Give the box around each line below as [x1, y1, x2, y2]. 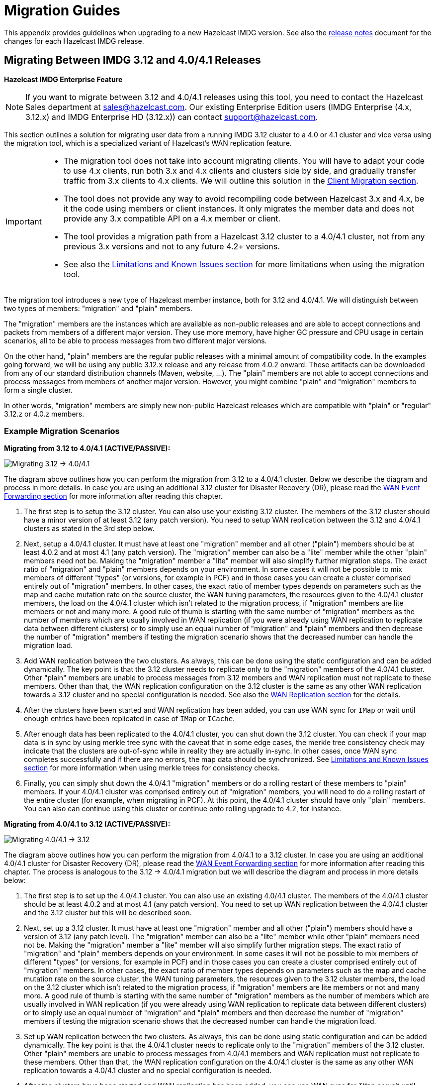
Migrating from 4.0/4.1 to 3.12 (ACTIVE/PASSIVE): [4, 820, 171, 829]
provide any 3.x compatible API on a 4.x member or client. [63, 213, 281, 223]
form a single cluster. [4, 385, 73, 394]
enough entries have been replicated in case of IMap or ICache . [24, 714, 235, 723]
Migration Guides [4, 2, 120, 19]
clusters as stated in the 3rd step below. [24, 524, 155, 533]
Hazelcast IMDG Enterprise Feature [4, 75, 123, 84]
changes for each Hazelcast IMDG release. [4, 36, 144, 45]
